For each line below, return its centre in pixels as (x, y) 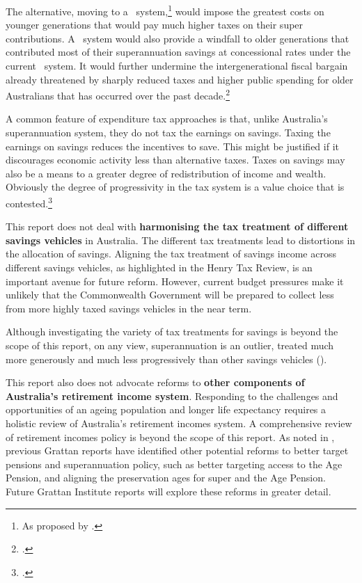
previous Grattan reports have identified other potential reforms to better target (177, 450)
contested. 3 (29, 202)
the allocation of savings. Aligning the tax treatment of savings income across (171, 254)
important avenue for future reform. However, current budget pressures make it (175, 281)
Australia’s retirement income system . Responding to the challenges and (172, 396)
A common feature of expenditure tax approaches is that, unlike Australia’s (167, 119)
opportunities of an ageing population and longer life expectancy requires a (166, 409)
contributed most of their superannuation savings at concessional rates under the (178, 52)
